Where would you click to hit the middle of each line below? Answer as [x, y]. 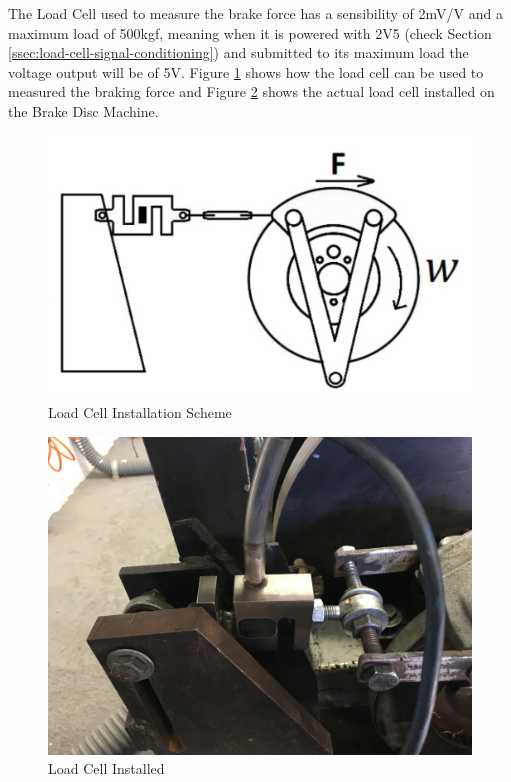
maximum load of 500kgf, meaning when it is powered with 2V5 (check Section [250, 32]
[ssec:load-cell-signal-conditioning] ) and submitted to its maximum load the [238, 52]
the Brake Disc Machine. [83, 110]
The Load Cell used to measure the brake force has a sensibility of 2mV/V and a [255, 13]
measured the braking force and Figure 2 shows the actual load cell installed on [251, 91]
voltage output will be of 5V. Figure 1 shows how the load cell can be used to [246, 71]
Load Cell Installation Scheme [140, 412]
